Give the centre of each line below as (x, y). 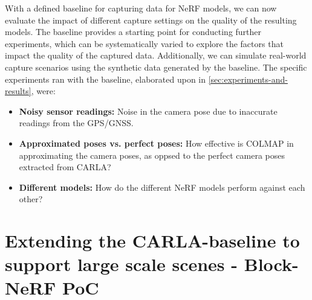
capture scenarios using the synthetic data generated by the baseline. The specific (156, 67)
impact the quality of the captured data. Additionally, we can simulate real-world (156, 55)
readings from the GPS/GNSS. (76, 123)
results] (18, 91)
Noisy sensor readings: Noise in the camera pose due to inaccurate (148, 111)
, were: (43, 91)
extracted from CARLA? (65, 167)
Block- (271, 264)
